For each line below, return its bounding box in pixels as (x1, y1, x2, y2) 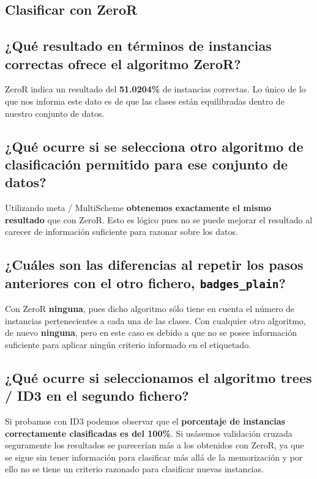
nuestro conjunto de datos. (5, 106, 105, 119)
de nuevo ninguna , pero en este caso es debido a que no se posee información (5, 326, 297, 339)
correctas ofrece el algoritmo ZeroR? (5, 54, 241, 73)
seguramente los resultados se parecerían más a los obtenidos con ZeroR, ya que (5, 439, 304, 451)
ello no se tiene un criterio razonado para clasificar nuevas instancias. (5, 462, 264, 475)
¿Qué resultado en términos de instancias (5, 36, 272, 55)
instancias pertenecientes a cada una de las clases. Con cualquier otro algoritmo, (5, 314, 306, 327)
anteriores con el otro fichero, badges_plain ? (5, 273, 286, 292)
